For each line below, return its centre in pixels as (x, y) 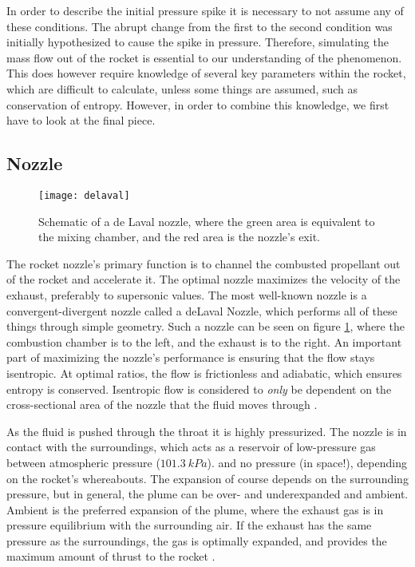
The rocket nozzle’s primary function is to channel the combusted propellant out (204, 263)
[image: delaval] (84, 195)
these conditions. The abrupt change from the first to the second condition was (200, 26)
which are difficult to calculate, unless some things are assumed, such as (182, 88)
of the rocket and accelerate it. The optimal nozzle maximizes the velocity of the (204, 279)
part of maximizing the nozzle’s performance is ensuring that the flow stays (191, 357)
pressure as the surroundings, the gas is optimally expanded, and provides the (197, 540)
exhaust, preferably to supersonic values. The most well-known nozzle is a (187, 294)
